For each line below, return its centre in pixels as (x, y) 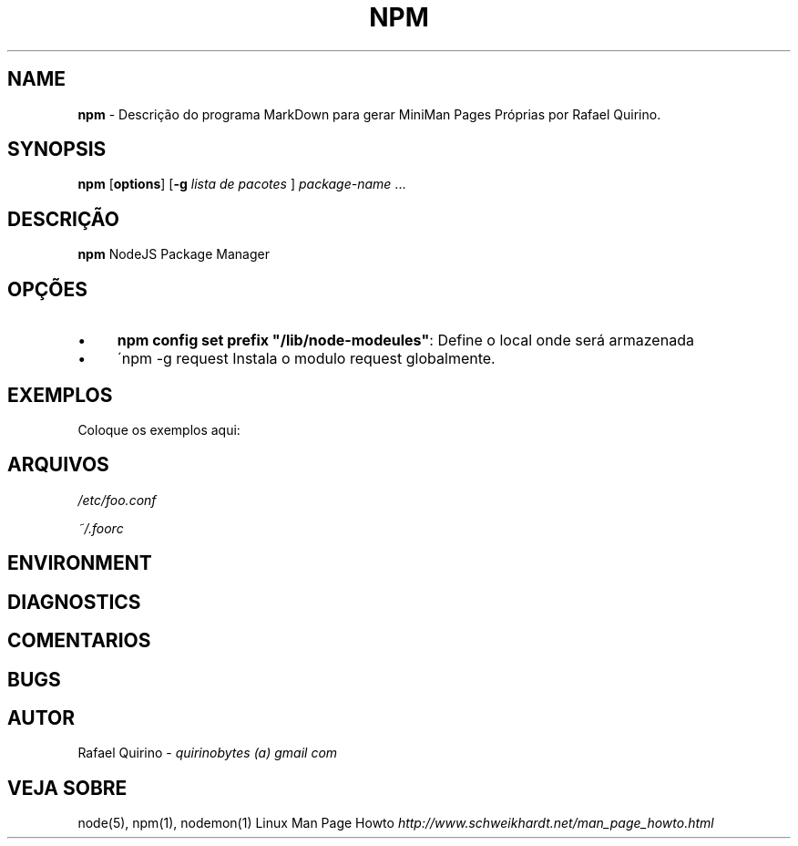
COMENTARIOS (79, 641)
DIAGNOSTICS (74, 602)
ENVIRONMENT (80, 563)
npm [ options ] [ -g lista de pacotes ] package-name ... (242, 184)
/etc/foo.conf (117, 500)
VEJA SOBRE (67, 788)
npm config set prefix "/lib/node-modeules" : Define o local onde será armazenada (405, 340)
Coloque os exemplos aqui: (159, 429)
